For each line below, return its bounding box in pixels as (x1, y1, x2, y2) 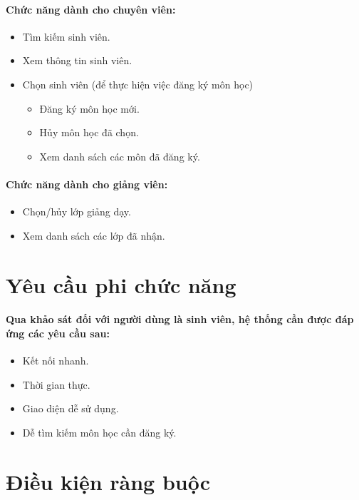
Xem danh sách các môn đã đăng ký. (39, 148, 200, 163)
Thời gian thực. (22, 377, 90, 392)
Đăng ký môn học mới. (39, 101, 140, 116)
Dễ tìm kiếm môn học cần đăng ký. (22, 424, 177, 439)
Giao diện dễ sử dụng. (22, 401, 119, 416)
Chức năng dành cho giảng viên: (6, 176, 168, 191)
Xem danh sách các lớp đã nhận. (22, 228, 165, 243)
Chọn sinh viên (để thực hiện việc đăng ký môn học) (22, 76, 254, 91)
